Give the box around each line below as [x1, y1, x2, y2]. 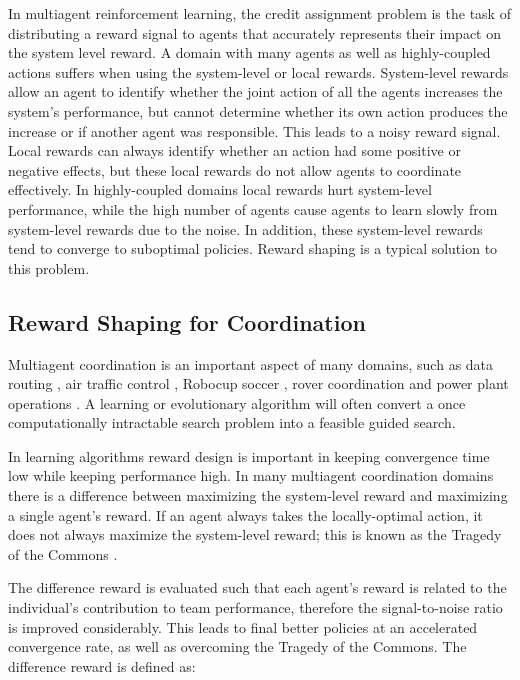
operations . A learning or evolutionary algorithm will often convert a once [8, 392, 466, 413]
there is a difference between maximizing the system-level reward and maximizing [8, 485, 508, 506]
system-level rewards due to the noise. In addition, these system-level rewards [8, 218, 483, 239]
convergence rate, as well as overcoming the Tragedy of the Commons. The [8, 636, 467, 657]
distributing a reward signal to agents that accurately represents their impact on [8, 22, 501, 43]
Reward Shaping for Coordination [8, 306, 366, 337]
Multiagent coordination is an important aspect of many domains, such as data [8, 353, 494, 374]
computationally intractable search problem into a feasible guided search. [8, 412, 456, 433]
